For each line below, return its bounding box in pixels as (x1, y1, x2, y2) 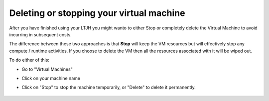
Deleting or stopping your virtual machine (9, 7, 185, 18)
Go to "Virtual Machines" (21, 66, 73, 72)
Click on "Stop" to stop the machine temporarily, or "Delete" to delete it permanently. (21, 85, 196, 91)
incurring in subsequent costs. (9, 31, 72, 37)
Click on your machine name (21, 75, 81, 81)
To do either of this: (9, 57, 50, 63)
